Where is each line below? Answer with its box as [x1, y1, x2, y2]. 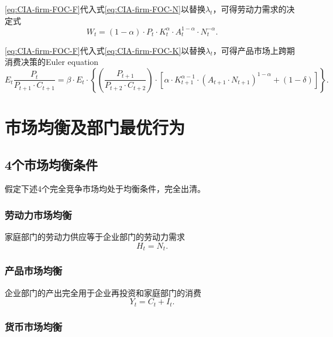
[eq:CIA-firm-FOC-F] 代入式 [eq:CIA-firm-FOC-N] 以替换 [5, 3, 205, 15]
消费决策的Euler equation [5, 56, 99, 68]
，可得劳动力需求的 [212, 3, 287, 15]
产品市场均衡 [5, 263, 63, 278]
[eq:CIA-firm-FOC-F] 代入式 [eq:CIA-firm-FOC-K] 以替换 [5, 44, 206, 56]
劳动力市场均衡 [5, 207, 72, 222]
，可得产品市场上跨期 [212, 44, 295, 56]
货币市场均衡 [5, 319, 63, 333]
